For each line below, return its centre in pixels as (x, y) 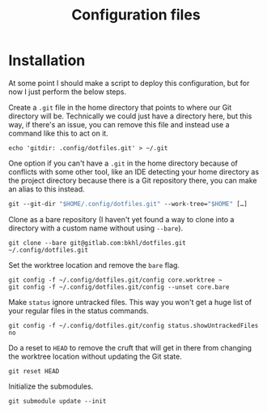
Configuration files (136, 15)
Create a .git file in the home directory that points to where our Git (120, 107)
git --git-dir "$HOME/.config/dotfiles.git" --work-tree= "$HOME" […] (128, 204)
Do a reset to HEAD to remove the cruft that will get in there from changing (130, 347)
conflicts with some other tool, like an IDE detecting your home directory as (134, 171)
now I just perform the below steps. (68, 92)
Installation (47, 60)
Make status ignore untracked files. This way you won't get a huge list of (130, 302)
